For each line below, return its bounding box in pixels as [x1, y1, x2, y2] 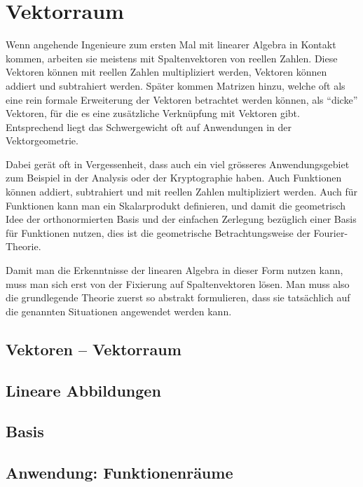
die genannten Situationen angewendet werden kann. [6, 303, 232, 318]
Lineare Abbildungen [6, 379, 161, 401]
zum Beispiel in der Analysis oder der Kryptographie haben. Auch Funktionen [6, 170, 342, 185]
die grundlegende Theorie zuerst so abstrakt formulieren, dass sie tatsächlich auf [6, 290, 350, 305]
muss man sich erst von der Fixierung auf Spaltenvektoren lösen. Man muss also [6, 276, 350, 291]
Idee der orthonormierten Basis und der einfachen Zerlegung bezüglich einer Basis [6, 212, 357, 226]
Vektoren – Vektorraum [6, 338, 181, 359]
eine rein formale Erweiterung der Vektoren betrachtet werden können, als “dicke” [6, 92, 358, 107]
